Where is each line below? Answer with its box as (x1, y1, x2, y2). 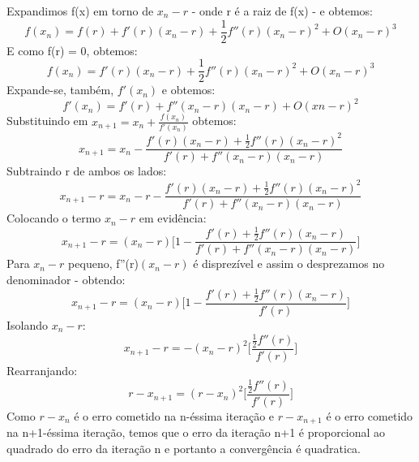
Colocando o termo (6, 209, 101, 227)
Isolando (6, 316, 49, 333)
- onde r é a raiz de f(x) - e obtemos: (191, 2, 373, 19)
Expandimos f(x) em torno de (6, 2, 154, 19)
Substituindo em (6, 112, 88, 129)
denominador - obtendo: (6, 270, 126, 287)
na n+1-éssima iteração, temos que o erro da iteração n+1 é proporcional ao (6, 424, 386, 441)
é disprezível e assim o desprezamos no (193, 255, 385, 272)
